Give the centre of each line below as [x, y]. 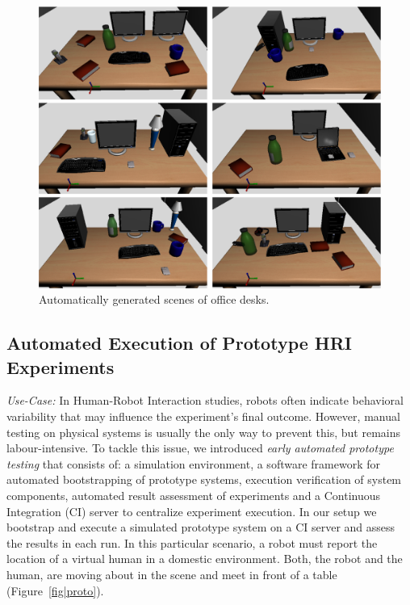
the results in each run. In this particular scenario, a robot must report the [192, 542]
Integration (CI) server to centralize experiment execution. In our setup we [192, 511]
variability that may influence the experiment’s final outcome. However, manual [203, 416]
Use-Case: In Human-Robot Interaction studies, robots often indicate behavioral [205, 400]
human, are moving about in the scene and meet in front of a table [172, 574]
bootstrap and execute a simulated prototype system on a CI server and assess [201, 527]
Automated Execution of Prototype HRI [180, 343]
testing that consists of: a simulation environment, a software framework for [193, 463]
